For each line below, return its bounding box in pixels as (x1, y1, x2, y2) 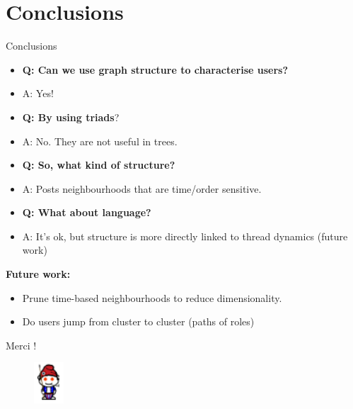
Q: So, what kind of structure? (22, 157, 175, 172)
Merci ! (6, 337, 37, 352)
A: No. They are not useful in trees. (22, 133, 178, 148)
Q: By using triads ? (22, 109, 120, 124)
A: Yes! (22, 86, 54, 101)
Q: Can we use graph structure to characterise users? (22, 62, 289, 77)
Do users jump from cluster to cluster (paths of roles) (22, 314, 255, 329)
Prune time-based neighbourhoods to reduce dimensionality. (22, 290, 282, 305)
